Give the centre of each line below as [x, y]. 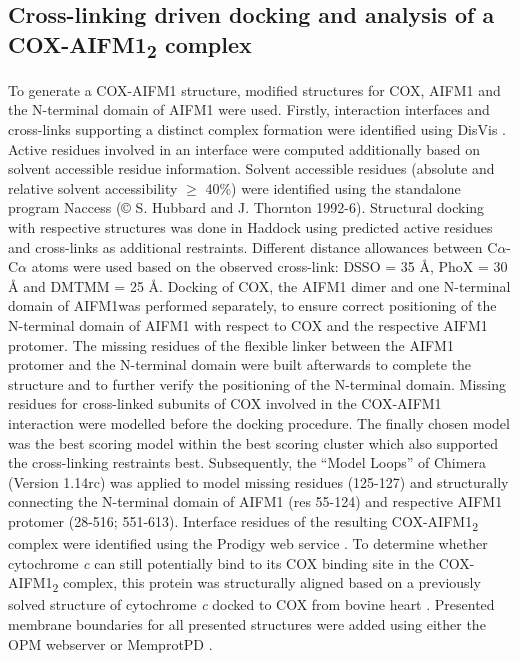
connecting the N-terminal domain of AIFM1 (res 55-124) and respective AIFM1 [255, 501]
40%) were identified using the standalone [333, 187]
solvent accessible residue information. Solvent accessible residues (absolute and [251, 168]
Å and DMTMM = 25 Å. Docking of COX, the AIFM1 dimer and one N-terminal [259, 285]
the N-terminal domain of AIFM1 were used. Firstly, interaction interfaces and [249, 109]
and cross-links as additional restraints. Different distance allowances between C [253, 246]
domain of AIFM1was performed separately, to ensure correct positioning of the [252, 305]
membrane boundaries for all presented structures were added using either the [247, 623]
